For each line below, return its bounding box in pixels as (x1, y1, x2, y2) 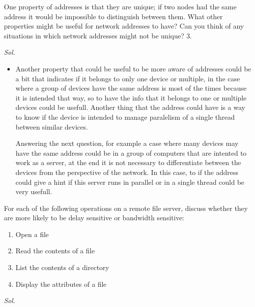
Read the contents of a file (15, 245, 95, 256)
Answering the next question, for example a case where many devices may (15, 138, 239, 148)
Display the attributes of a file (15, 278, 107, 289)
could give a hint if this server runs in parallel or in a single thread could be (15, 176, 245, 187)
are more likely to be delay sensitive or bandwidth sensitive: (4, 212, 184, 223)
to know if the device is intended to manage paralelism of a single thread (15, 111, 235, 122)
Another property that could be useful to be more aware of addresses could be (15, 63, 252, 73)
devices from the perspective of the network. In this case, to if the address (15, 167, 239, 177)
